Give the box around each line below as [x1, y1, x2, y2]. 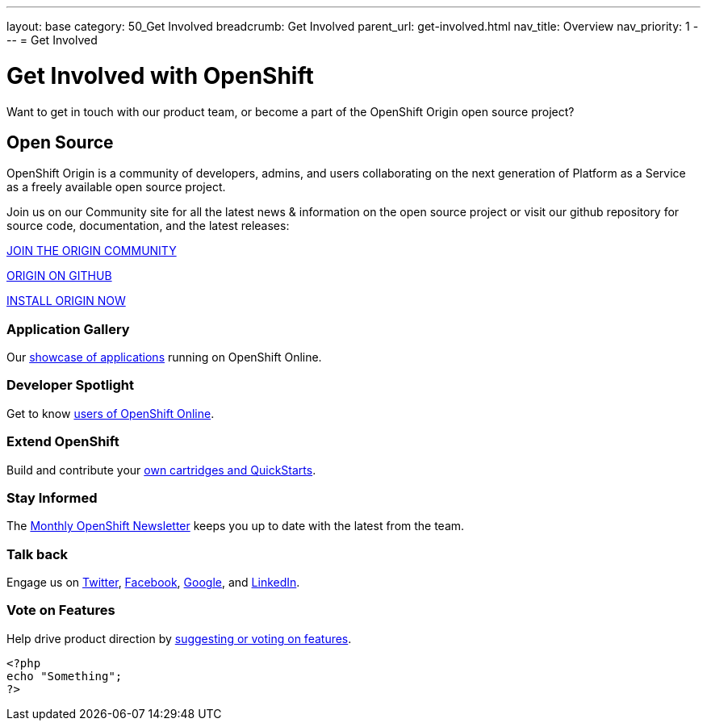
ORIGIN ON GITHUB [6, 269, 112, 283]
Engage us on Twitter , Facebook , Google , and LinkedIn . [6, 575, 300, 590]
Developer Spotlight [6, 377, 135, 394]
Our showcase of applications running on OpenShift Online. [6, 350, 322, 365]
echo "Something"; [6, 669, 123, 683]
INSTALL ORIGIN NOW [6, 294, 126, 308]
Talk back [6, 545, 69, 562]
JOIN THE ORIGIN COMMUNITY [6, 244, 177, 258]
